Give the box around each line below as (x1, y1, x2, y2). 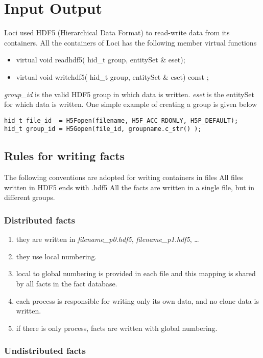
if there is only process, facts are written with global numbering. (16, 322, 218, 333)
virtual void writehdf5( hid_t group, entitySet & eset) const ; (16, 71, 209, 82)
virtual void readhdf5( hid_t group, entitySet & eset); (16, 54, 185, 65)
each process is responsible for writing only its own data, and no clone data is (16, 295, 259, 306)
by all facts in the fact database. (16, 278, 117, 288)
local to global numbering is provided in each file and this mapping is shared (16, 268, 256, 279)
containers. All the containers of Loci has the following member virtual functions (4, 37, 257, 48)
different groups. (4, 192, 55, 203)
